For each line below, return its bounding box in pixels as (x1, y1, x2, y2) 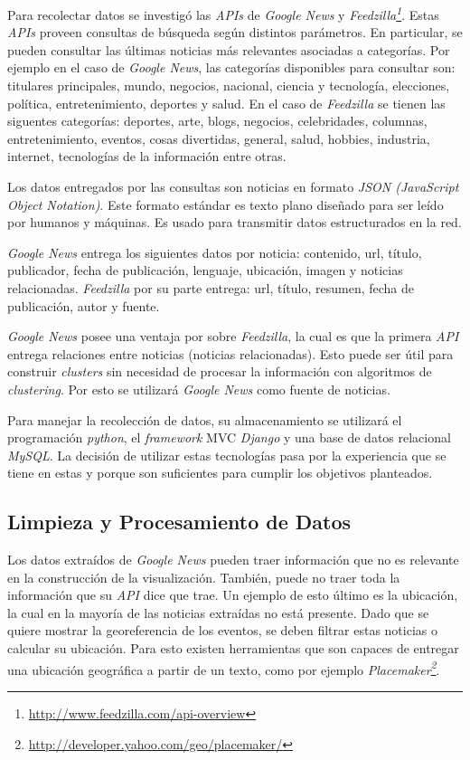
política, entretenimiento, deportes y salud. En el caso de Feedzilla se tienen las (7, 93, 446, 112)
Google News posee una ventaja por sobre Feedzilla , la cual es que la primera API (7, 327, 459, 346)
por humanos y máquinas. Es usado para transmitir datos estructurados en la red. (7, 213, 462, 232)
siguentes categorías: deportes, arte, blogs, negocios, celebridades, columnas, (7, 111, 428, 130)
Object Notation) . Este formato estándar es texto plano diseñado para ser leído (7, 195, 444, 214)
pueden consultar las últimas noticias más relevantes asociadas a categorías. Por (7, 40, 450, 59)
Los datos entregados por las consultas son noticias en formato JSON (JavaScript (7, 177, 459, 195)
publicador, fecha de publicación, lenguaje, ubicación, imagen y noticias (7, 261, 403, 280)
